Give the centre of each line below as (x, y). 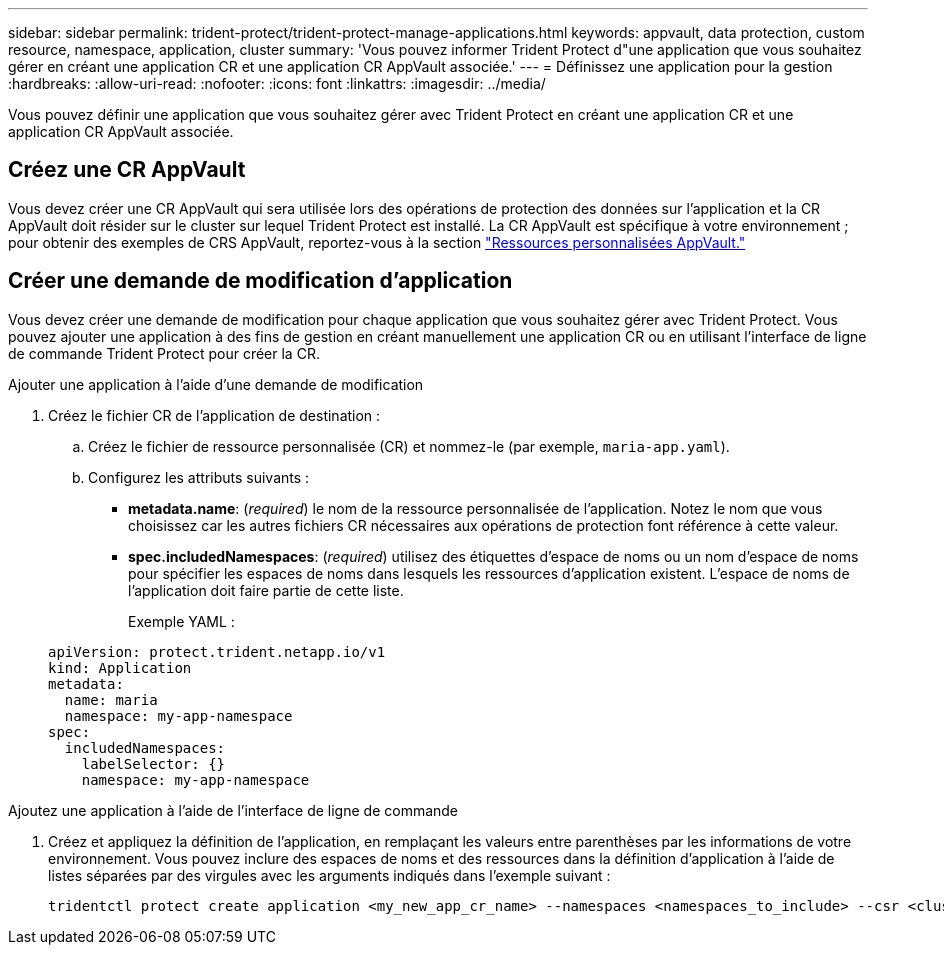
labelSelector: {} (153, 763)
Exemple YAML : (181, 621)
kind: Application (120, 667)
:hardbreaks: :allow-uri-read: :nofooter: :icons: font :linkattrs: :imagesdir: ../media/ (277, 83)
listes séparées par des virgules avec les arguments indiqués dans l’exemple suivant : (329, 875)
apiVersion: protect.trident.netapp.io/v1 (217, 651)
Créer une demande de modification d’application (260, 281)
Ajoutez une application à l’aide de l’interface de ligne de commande (233, 810)
